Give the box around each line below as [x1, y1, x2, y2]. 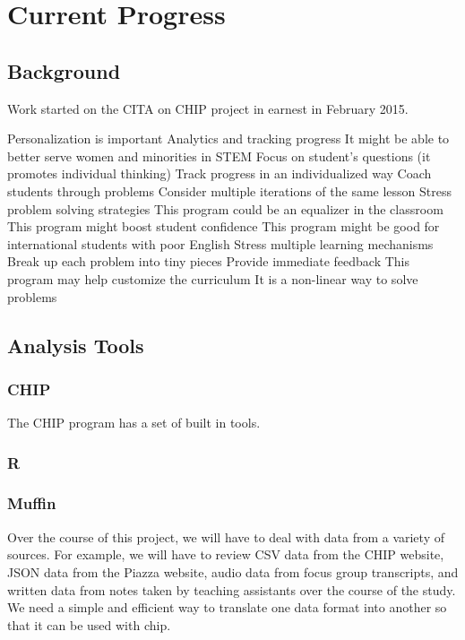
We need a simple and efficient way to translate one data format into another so [7, 598, 447, 617]
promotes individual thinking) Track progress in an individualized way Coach [7, 164, 432, 183]
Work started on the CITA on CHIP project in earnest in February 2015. [7, 99, 409, 117]
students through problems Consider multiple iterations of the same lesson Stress [7, 181, 452, 200]
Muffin [7, 492, 56, 515]
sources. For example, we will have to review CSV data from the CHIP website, [7, 545, 444, 564]
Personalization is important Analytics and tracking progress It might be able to [7, 129, 450, 148]
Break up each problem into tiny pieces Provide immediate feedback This [7, 252, 410, 271]
